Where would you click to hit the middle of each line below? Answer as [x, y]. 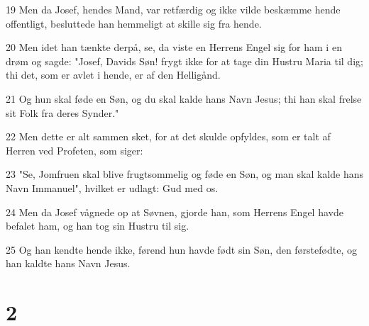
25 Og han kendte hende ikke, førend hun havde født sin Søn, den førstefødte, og [181, 249]
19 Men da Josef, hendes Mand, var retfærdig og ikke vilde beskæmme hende [173, 9]
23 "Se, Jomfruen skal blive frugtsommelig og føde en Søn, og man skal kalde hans [184, 174]
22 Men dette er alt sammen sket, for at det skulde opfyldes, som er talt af [168, 136]
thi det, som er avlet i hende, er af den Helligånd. [113, 75]
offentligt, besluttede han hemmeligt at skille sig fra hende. [134, 23]
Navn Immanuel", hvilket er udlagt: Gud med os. [112, 187]
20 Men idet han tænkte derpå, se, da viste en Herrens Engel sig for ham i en [174, 47]
